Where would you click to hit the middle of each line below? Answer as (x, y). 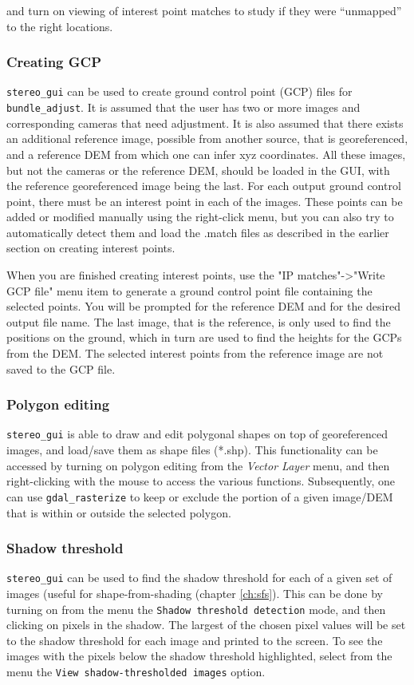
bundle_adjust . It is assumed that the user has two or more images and (183, 107)
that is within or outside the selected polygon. (119, 512)
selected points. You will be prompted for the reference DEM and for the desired (203, 306)
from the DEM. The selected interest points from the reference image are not (195, 353)
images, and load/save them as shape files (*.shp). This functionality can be (192, 450)
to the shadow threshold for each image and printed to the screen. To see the (195, 640)
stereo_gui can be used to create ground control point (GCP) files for (179, 91)
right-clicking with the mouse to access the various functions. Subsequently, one (201, 481)
